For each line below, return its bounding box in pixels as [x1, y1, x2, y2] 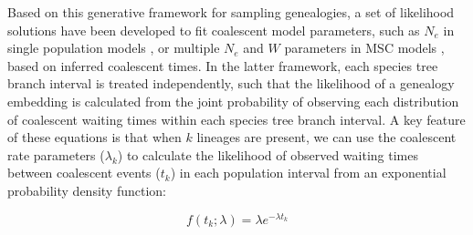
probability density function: [7, 180, 167, 199]
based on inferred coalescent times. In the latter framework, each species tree [7, 56, 438, 75]
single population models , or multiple [7, 38, 220, 57]
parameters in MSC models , [284, 38, 445, 57]
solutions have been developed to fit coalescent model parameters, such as [7, 20, 420, 39]
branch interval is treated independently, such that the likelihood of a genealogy [7, 74, 455, 93]
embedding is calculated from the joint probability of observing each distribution [7, 91, 459, 110]
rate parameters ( [7, 145, 105, 164]
